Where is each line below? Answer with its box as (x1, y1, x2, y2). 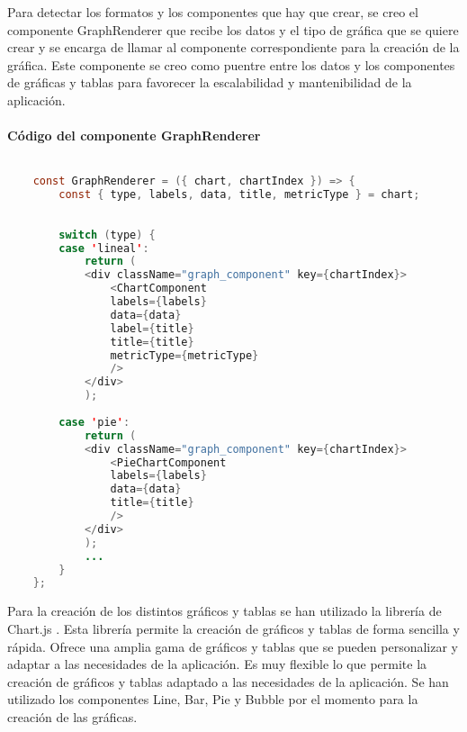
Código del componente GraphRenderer (7, 126, 261, 145)
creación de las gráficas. (7, 707, 138, 726)
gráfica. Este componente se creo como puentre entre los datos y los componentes (7, 55, 455, 74)
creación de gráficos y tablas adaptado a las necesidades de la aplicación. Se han (7, 672, 449, 691)
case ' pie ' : (58, 415, 130, 429)
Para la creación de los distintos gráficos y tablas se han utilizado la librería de (7, 601, 442, 620)
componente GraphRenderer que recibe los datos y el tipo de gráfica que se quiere (7, 20, 459, 39)
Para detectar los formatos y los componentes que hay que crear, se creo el (7, 3, 418, 21)
